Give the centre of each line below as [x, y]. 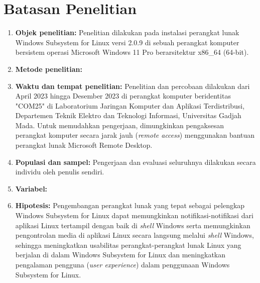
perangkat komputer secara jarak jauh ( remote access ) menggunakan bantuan [135, 135]
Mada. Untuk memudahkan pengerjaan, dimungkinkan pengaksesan [120, 125]
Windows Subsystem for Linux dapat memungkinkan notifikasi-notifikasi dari [134, 215]
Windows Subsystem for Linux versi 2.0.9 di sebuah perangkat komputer [127, 42]
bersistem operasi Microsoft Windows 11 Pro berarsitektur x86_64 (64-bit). [132, 52]
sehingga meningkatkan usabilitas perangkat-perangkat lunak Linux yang [128, 245]
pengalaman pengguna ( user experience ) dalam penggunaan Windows [122, 264]
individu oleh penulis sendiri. [60, 172]
